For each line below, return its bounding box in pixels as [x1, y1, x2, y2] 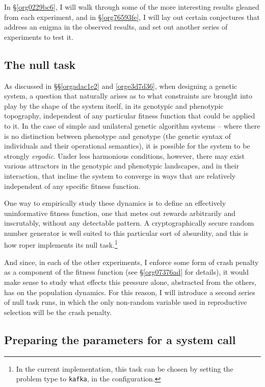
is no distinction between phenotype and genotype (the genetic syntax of [4, 130, 231, 141]
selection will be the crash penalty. [4, 306, 112, 317]
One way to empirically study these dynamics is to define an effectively [4, 198, 226, 208]
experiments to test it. [4, 31, 73, 42]
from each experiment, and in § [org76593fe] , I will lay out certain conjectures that [4, 11, 260, 22]
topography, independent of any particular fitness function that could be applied [4, 110, 255, 121]
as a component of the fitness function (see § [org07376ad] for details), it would [4, 267, 249, 277]
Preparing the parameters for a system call [4, 331, 236, 347]
